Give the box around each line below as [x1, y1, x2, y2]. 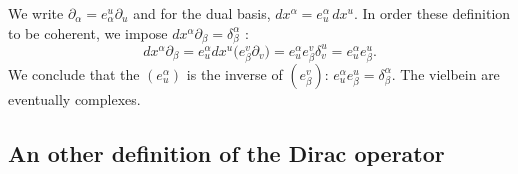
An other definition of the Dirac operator [8, 137, 445, 168]
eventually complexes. [8, 88, 141, 109]
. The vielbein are [391, 63, 500, 84]
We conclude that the [8, 63, 140, 84]
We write [8, 3, 64, 23]
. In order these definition [353, 3, 511, 23]
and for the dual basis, [133, 3, 271, 23]
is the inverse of [186, 63, 283, 84]
